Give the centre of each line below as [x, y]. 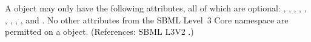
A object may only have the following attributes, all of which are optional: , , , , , [156, 8]
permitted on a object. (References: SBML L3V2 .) [99, 31]
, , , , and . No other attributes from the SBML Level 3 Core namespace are [147, 19]
